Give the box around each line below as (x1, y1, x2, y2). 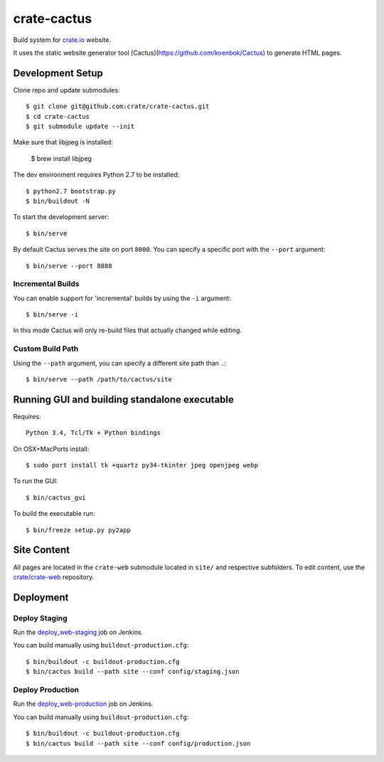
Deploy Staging (13, 613, 68, 623)
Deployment (13, 591, 69, 603)
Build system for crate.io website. (13, 36, 112, 44)
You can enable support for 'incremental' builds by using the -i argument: (13, 294, 231, 302)
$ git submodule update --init (26, 122, 135, 131)
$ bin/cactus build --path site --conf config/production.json (26, 739, 251, 747)
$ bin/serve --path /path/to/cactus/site (26, 375, 172, 383)
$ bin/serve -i (26, 310, 79, 319)
